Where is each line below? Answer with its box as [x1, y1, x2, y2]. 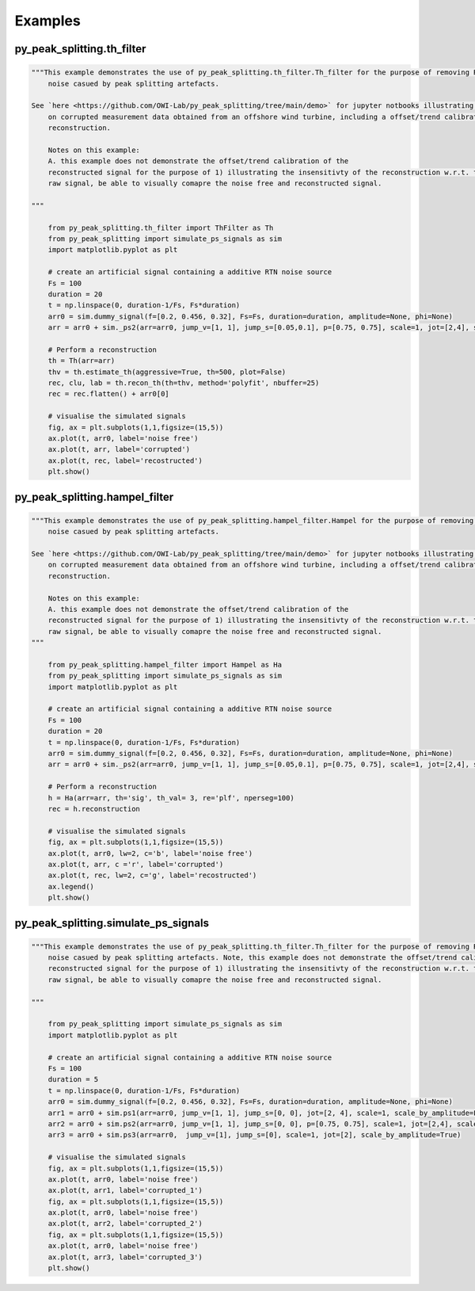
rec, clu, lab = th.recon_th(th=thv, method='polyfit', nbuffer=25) [47, 379, 320, 388]
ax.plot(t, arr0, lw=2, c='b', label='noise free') [47, 849, 253, 857]
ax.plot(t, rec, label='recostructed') [47, 456, 203, 465]
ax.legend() [47, 882, 95, 891]
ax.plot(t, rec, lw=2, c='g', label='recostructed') [47, 871, 257, 880]
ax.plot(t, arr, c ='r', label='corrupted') [47, 860, 224, 869]
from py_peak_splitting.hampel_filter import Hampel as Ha [47, 660, 283, 669]
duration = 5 [47, 1075, 99, 1084]
